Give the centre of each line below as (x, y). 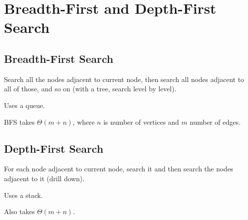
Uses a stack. (24, 195)
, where (84, 122)
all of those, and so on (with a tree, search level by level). (90, 89)
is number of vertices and (141, 122)
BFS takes (19, 122)
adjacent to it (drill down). (44, 178)
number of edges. (215, 122)
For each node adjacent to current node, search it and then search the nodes (119, 169)
